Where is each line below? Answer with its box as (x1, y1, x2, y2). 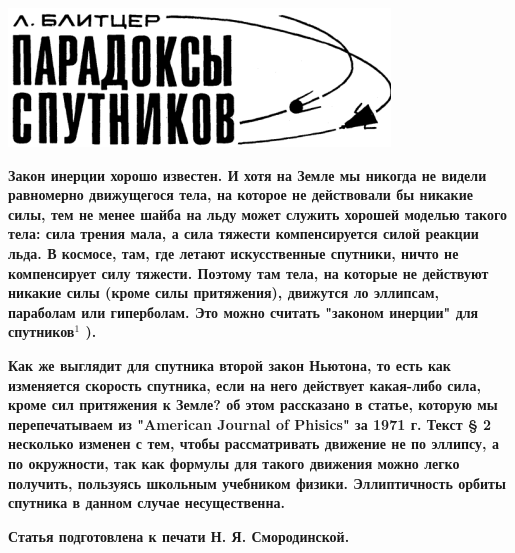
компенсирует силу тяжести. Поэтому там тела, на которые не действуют (8, 262, 489, 283)
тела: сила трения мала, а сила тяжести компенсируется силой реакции (8, 223, 479, 244)
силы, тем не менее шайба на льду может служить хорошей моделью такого (8, 203, 507, 224)
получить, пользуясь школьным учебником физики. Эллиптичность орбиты (8, 472, 506, 493)
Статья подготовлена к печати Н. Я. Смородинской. (8, 525, 350, 546)
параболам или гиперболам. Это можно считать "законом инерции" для (8, 301, 479, 322)
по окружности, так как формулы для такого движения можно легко (8, 452, 460, 473)
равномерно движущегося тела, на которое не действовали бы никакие (8, 184, 473, 205)
